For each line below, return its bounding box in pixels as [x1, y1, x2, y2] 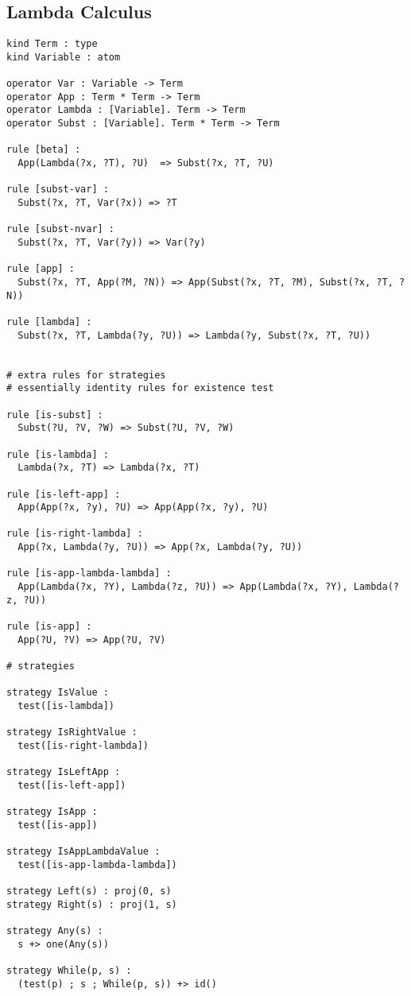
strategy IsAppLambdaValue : [6, 846, 161, 858]
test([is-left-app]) [17, 779, 126, 791]
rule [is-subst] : [6, 409, 103, 420]
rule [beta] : [6, 144, 81, 156]
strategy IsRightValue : [6, 727, 138, 738]
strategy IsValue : [6, 687, 109, 699]
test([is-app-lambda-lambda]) [17, 858, 177, 870]
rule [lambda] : [6, 316, 92, 327]
